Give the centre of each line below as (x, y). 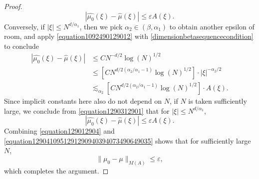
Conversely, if (24, 26)
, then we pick (101, 26)
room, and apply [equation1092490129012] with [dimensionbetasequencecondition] (129, 36)
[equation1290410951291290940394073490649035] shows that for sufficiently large (128, 140)
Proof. (13, 6)
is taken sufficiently (218, 100)
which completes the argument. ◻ (56, 170)
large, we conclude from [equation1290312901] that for (87, 110)
